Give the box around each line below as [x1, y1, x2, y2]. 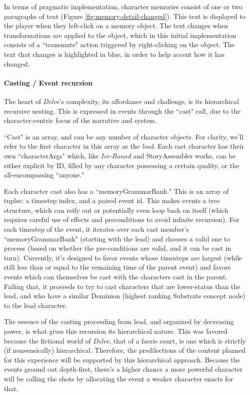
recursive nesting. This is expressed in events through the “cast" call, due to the [4, 105, 241, 116]
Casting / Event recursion [4, 77, 93, 87]
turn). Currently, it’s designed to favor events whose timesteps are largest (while [4, 252, 242, 262]
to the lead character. [4, 300, 68, 310]
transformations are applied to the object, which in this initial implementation [4, 30, 236, 40]
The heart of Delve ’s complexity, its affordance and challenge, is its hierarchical [4, 96, 239, 106]
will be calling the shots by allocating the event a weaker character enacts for [4, 373, 234, 383]
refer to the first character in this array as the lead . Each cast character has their [4, 141, 244, 151]
